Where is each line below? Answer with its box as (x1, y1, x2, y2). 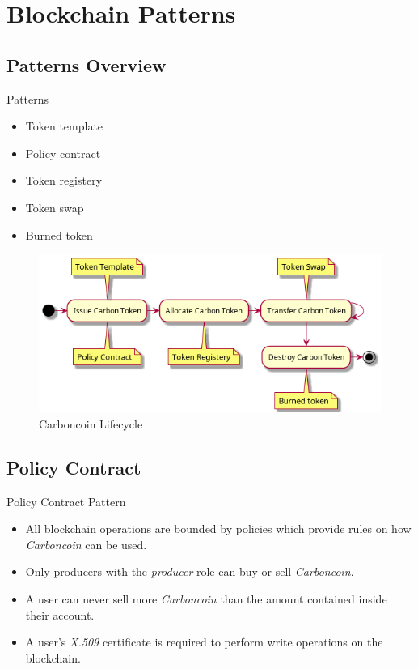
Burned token (25, 226, 93, 243)
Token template (25, 117, 103, 134)
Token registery (25, 172, 103, 189)
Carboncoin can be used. (25, 535, 147, 552)
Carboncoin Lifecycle (39, 415, 143, 432)
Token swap (25, 198, 84, 215)
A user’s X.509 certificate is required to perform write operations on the (25, 633, 383, 650)
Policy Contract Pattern (6, 492, 126, 509)
